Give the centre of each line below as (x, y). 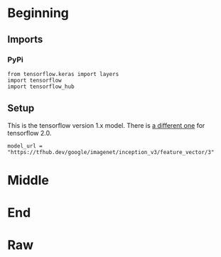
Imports (25, 39)
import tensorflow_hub (41, 87)
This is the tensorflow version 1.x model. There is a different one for (106, 125)
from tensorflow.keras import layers (63, 74)
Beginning (38, 13)
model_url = (25, 146)
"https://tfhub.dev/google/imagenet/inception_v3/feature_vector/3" (111, 152)
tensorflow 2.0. (29, 133)
